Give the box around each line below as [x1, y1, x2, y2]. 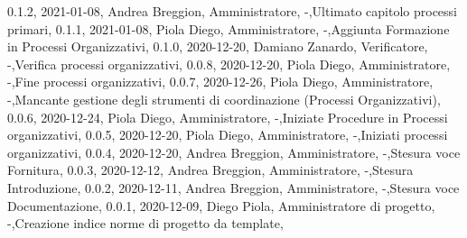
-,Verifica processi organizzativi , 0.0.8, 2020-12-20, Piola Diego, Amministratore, [7, 54, 451, 73]
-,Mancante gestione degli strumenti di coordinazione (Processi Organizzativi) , [7, 89, 441, 108]
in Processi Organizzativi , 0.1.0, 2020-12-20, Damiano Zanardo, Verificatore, [7, 37, 428, 56]
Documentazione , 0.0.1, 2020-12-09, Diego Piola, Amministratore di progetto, [7, 196, 435, 215]
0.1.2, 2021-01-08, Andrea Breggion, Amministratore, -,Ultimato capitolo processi [7, 2, 458, 20]
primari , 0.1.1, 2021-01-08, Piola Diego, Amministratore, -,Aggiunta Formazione [7, 19, 450, 38]
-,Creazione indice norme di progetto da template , [7, 214, 284, 233]
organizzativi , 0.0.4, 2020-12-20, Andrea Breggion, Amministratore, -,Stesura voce [7, 142, 461, 161]
